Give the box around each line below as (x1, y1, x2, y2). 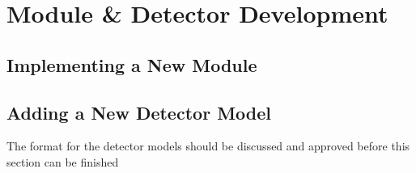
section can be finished (6, 153, 119, 170)
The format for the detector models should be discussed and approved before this (6, 137, 410, 154)
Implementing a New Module (6, 52, 257, 77)
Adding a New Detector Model (6, 99, 271, 124)
